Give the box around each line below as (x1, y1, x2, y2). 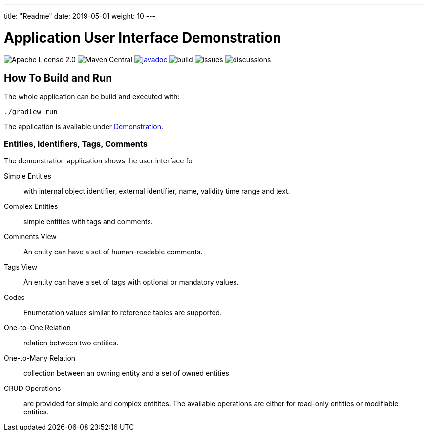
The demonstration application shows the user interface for (4, 157, 195, 165)
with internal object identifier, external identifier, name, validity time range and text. (23, 187, 290, 196)
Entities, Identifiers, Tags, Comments (4, 138, 148, 149)
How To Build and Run (4, 71, 112, 84)
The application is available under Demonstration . (4, 122, 163, 131)
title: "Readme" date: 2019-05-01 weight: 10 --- (4, 12, 156, 20)
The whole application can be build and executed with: (4, 92, 180, 101)
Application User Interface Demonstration (4, 29, 281, 46)
